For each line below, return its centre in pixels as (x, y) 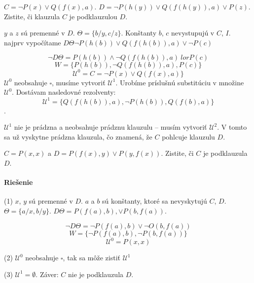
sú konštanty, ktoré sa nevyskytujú (155, 201)
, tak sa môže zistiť (91, 258)
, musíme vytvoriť (79, 82)
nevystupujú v (193, 33)
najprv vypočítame (33, 42)
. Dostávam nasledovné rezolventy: (64, 92)
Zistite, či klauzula (32, 16)
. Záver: (47, 274)
